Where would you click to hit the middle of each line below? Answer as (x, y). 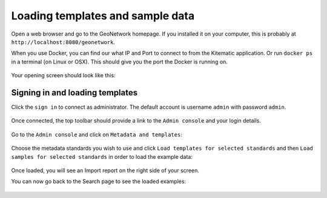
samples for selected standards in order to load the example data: (102, 156)
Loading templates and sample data (103, 16)
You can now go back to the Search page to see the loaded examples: (99, 182)
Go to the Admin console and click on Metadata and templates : (97, 134)
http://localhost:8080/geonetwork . (63, 42)
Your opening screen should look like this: (63, 75)
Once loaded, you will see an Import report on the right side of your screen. (105, 170)
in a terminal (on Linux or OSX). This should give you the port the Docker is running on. (120, 62)
